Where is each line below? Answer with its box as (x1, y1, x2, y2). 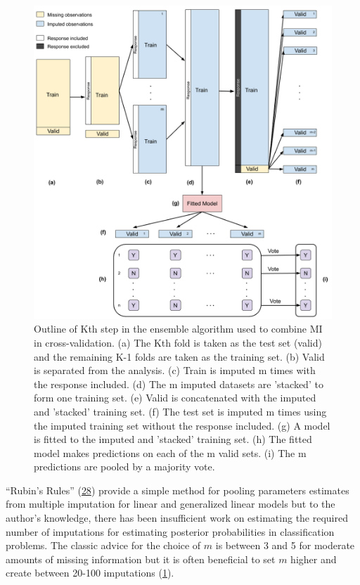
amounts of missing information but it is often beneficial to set (6, 551, 276, 566)
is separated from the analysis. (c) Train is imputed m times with (34, 363, 316, 378)
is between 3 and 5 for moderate (215, 538, 355, 553)
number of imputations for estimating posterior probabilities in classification (6, 524, 335, 539)
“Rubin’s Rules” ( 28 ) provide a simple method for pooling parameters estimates (6, 482, 349, 497)
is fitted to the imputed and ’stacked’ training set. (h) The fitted (34, 432, 312, 446)
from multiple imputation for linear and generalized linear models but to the (6, 496, 335, 511)
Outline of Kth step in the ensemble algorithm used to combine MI (34, 321, 323, 336)
